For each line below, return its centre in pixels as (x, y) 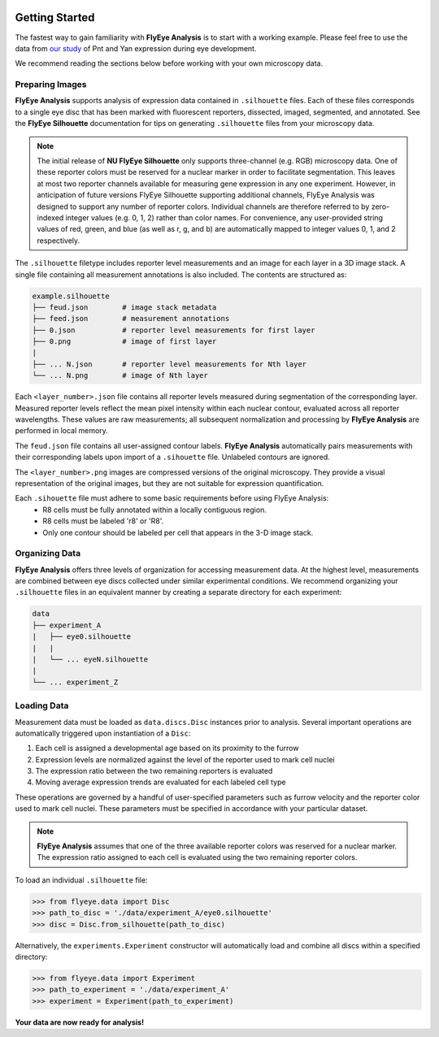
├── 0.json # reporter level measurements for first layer (174, 330)
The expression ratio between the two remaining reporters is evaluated (154, 771)
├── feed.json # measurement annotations (131, 319)
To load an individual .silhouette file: (81, 880)
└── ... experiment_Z (75, 682)
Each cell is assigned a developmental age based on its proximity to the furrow (167, 748)
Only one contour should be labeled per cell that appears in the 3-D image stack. (178, 532)
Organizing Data (48, 553)
